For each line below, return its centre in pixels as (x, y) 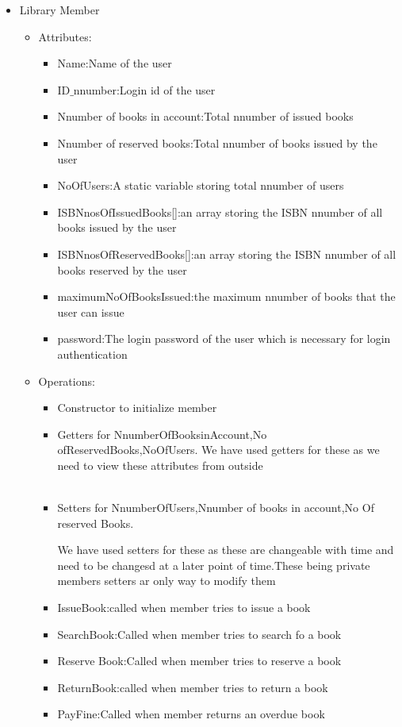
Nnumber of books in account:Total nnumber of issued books (205, 116)
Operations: (67, 381)
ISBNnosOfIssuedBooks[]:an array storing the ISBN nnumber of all (220, 212)
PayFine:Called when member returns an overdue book (191, 714)
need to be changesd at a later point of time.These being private (214, 565)
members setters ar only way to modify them (167, 581)
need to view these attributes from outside (160, 465)
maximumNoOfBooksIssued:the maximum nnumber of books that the (226, 296)
